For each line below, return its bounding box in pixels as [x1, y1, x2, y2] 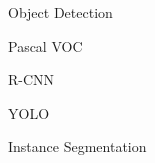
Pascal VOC [8, 35, 83, 56]
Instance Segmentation [8, 136, 147, 157]
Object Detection [8, 2, 113, 22]
